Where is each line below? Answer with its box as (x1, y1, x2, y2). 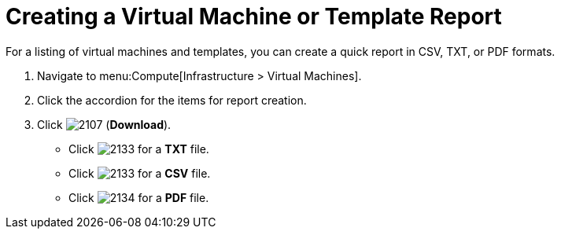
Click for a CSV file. (68, 166, 211, 180)
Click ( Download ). (37, 117, 172, 131)
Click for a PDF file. (68, 190, 209, 204)
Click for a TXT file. (68, 141, 209, 156)
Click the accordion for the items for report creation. (37, 93, 307, 107)
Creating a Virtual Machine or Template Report (6, 3, 502, 30)
